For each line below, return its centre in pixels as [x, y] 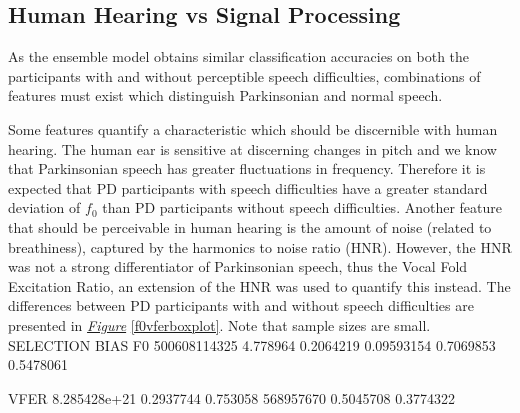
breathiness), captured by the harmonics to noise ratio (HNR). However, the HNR [260, 246]
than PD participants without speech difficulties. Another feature [302, 207]
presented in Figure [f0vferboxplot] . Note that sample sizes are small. [219, 324]
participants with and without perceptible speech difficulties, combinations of [244, 75]
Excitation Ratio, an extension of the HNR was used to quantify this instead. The [259, 285]
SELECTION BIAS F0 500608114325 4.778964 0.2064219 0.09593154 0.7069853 [252, 344]
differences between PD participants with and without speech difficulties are [241, 305]
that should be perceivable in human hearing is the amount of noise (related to [250, 226]
